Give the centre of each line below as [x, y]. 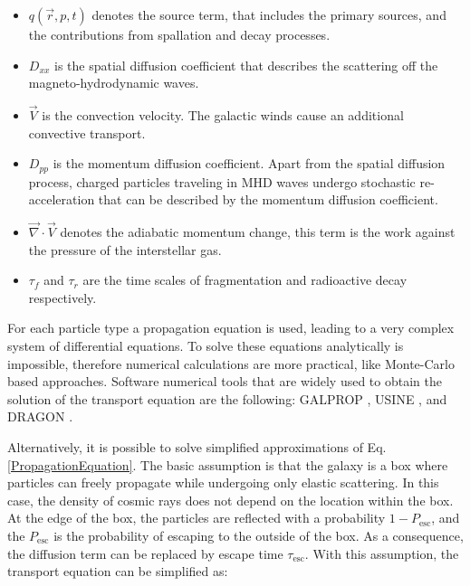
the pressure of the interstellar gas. [125, 249]
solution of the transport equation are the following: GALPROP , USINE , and [227, 398]
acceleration [62, 199]
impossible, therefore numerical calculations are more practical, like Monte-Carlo [231, 363]
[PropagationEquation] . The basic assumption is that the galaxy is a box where [228, 464]
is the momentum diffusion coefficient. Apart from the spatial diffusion [249, 163]
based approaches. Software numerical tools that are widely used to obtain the [225, 381]
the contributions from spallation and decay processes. [179, 34]
